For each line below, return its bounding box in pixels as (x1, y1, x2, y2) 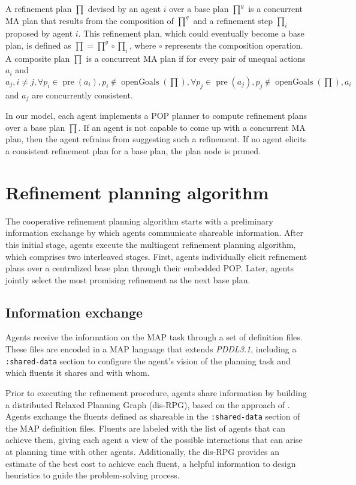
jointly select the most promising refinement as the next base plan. (5, 273, 251, 286)
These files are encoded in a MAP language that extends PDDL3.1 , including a (5, 343, 297, 355)
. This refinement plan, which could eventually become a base (78, 27, 304, 40)
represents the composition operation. (165, 38, 303, 51)
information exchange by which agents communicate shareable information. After (5, 226, 303, 239)
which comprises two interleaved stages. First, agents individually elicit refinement (5, 250, 307, 262)
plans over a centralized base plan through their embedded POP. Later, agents (5, 262, 294, 274)
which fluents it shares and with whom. (5, 366, 150, 379)
